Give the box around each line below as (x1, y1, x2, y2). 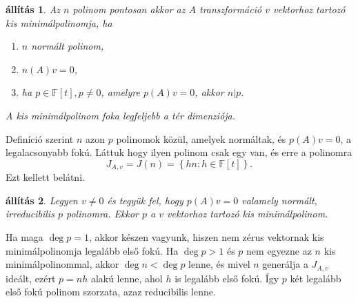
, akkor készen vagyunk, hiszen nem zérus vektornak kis (88, 229, 324, 244)
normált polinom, (31, 39, 104, 53)
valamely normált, (241, 193, 317, 207)
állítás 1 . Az (6, 2, 61, 16)
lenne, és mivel (188, 257, 250, 271)
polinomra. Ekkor (66, 206, 139, 221)
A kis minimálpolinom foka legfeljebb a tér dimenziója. (6, 108, 236, 122)
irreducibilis (6, 206, 54, 221)
